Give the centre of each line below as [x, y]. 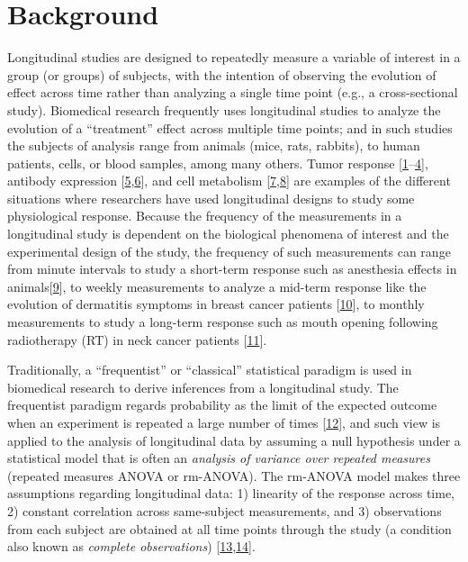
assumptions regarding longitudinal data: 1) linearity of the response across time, [231, 493]
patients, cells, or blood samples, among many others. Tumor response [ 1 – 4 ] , [218, 163]
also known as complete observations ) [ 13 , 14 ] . [131, 546]
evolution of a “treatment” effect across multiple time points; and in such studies [230, 127]
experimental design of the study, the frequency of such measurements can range [229, 251]
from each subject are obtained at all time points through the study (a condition [229, 528]
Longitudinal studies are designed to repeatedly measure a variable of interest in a [234, 57]
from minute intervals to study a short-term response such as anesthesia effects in [232, 269]
